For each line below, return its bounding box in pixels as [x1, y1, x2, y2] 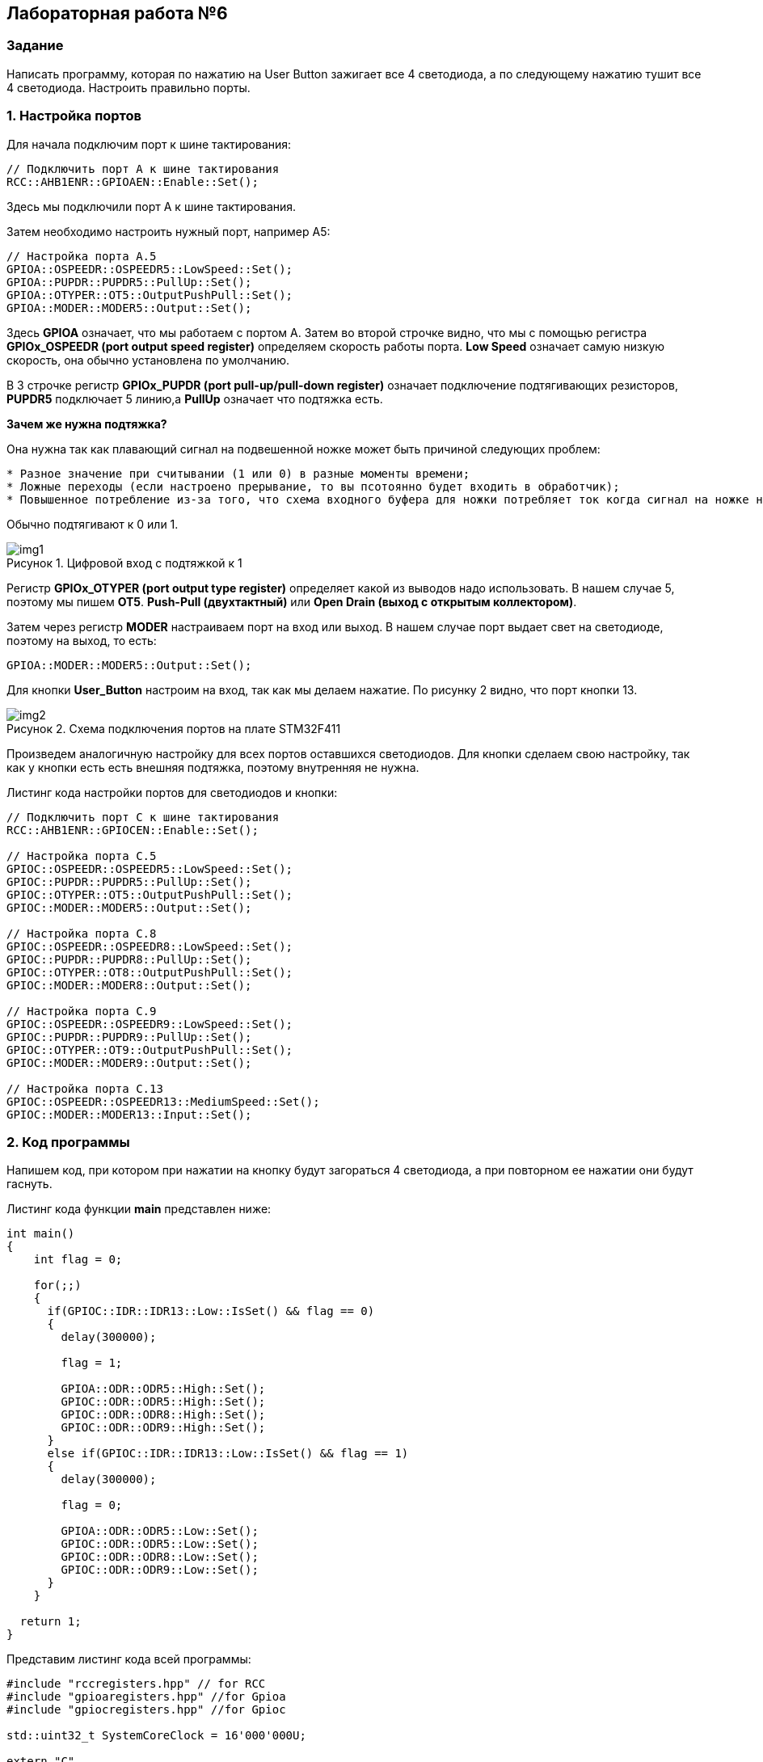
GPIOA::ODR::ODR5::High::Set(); [61, 1382, 266, 1396]
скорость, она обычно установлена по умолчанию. [6, 352, 289, 367]
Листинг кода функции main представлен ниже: [6, 1202, 272, 1216]
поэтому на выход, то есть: [6, 633, 157, 647]
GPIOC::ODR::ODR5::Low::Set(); [61, 1537, 259, 1551]
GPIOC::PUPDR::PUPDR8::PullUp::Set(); [6, 952, 252, 966]
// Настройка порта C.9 [6, 1004, 157, 1018]
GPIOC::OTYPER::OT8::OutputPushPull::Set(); [6, 965, 293, 979]
